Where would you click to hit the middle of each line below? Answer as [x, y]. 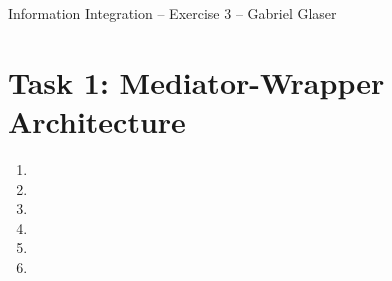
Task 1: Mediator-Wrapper [196, 81]
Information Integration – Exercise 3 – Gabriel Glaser [172, 13]
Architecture [97, 120]
